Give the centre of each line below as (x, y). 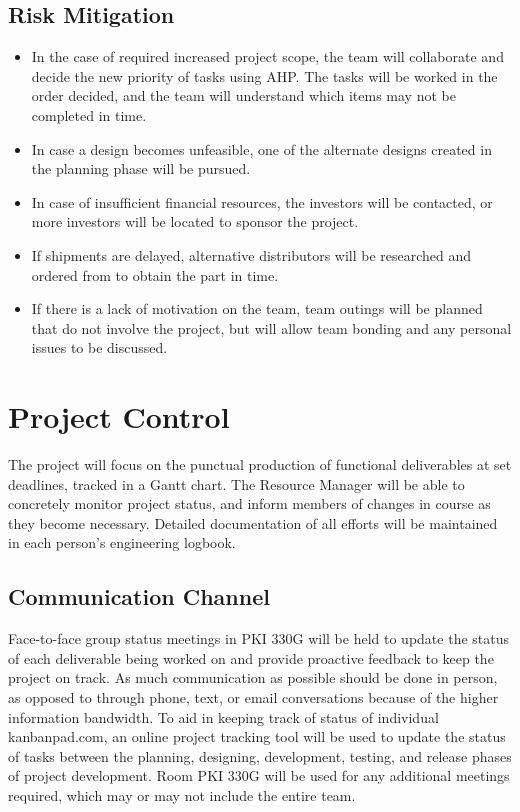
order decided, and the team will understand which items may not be (243, 95)
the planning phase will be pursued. (141, 168)
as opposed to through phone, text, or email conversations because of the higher (253, 697)
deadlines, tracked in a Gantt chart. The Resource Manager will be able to (236, 483)
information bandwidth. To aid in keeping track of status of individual (223, 716)
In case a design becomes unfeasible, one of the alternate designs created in (261, 148)
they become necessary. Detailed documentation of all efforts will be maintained (253, 522)
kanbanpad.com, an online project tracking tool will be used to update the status (257, 736)
